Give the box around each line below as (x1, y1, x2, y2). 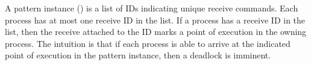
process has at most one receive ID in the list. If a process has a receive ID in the (5, 13, 306, 26)
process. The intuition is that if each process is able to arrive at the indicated (5, 37, 291, 49)
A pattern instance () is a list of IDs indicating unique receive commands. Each (5, 2, 298, 14)
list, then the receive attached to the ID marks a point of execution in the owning (5, 25, 307, 38)
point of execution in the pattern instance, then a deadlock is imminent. (5, 49, 271, 61)
